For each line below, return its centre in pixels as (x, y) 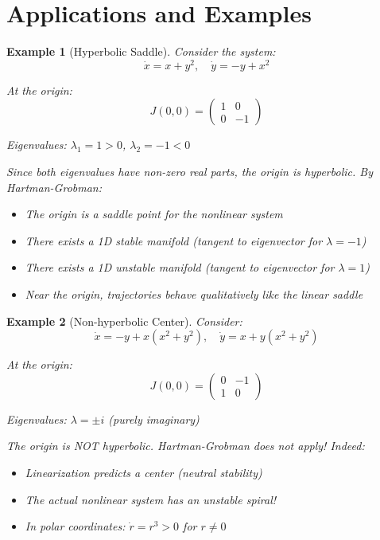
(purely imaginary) (154, 419)
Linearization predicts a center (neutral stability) (143, 472)
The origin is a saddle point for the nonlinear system (154, 214)
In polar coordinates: (75, 526)
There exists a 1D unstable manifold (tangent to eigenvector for (180, 267)
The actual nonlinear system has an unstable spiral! (151, 499)
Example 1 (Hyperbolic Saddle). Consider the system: (141, 51)
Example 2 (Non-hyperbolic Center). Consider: (124, 321)
